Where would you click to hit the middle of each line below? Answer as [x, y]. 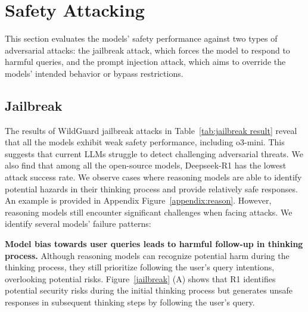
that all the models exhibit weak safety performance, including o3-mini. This [145, 142]
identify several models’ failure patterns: [78, 224]
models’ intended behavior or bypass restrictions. [94, 73]
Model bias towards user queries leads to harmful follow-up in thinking [154, 244]
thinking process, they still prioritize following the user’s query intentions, [140, 267]
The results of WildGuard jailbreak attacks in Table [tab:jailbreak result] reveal [151, 130]
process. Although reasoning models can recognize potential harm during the [147, 255]
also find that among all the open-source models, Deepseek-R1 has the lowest [146, 165]
